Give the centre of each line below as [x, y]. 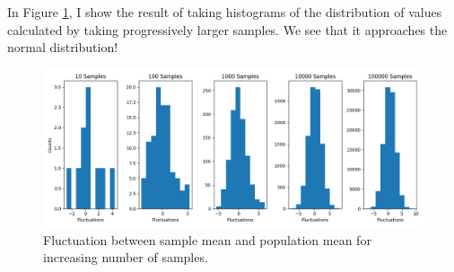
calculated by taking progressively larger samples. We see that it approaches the [227, 29]
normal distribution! [63, 47]
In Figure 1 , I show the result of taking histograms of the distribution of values [225, 12]
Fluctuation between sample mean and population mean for [207, 239]
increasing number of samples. [126, 257]
